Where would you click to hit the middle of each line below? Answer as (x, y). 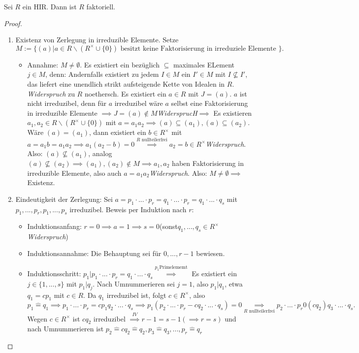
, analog (100, 153)
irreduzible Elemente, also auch (74, 173)
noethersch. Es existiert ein (125, 93)
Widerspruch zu (51, 93)
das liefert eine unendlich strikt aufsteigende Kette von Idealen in (126, 83)
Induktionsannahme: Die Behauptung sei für (94, 253)
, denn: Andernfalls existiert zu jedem (102, 74)
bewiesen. (211, 253)
